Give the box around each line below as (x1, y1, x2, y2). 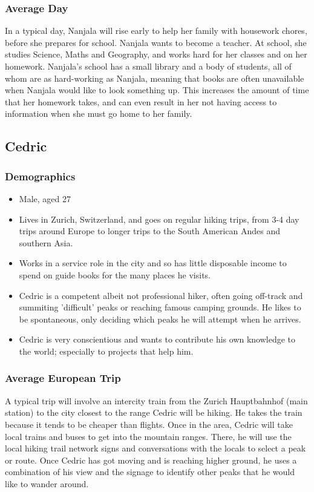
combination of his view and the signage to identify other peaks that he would (5, 465, 295, 478)
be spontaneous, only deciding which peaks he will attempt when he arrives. (19, 312, 301, 325)
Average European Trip (5, 370, 121, 385)
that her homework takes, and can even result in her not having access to (5, 95, 277, 108)
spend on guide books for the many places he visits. (19, 268, 211, 281)
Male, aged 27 (19, 192, 71, 205)
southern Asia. (19, 236, 73, 249)
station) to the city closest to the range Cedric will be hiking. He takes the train (5, 406, 303, 419)
